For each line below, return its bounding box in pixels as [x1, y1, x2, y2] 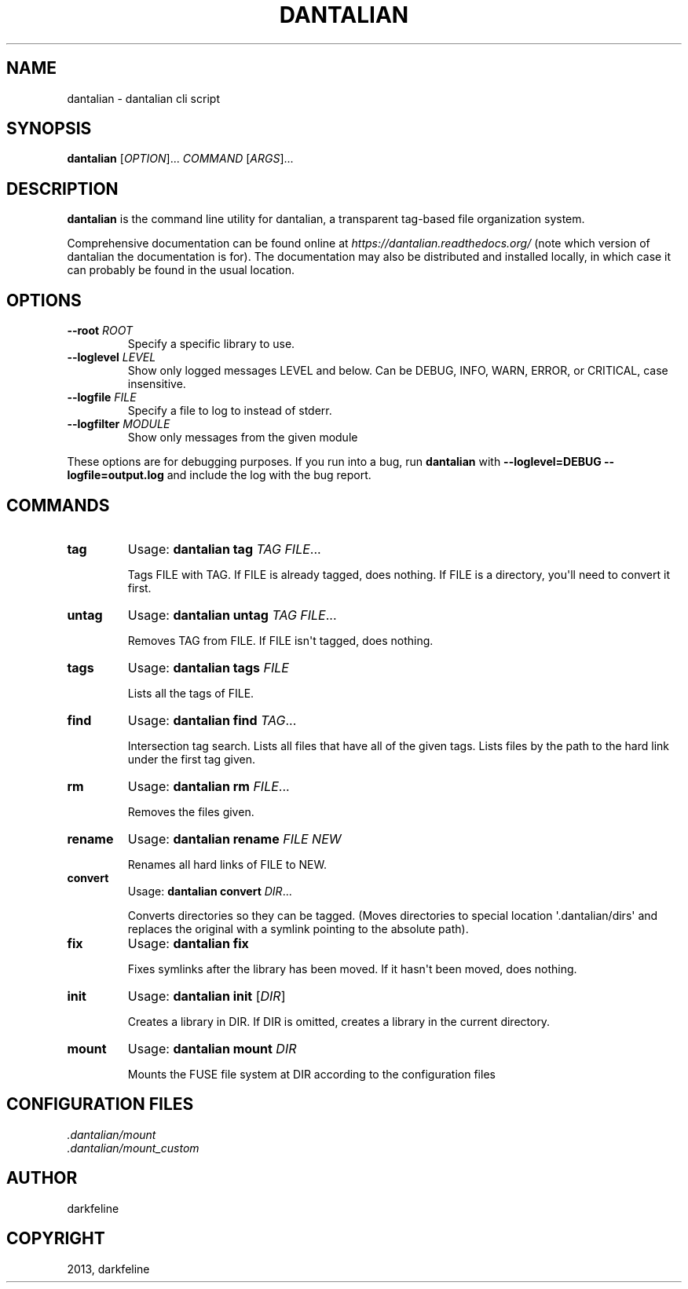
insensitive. [127, 377, 186, 391]
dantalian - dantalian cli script [67, 91, 220, 105]
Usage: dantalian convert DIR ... [127, 884, 292, 898]
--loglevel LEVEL [67, 350, 156, 364]
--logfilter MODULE [67, 417, 170, 431]
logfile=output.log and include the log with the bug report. [67, 468, 371, 482]
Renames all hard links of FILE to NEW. [127, 857, 328, 871]
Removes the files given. [127, 804, 254, 818]
